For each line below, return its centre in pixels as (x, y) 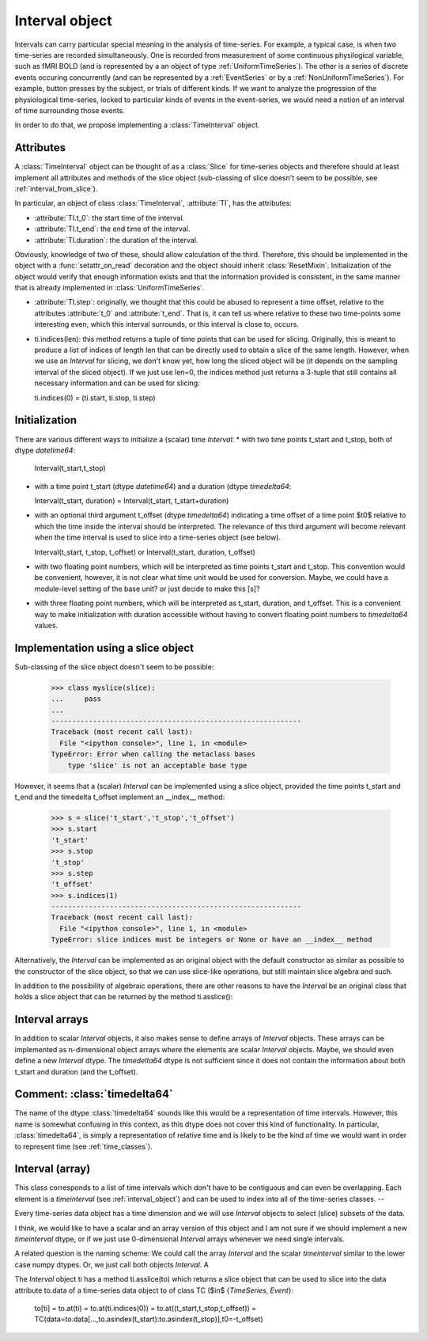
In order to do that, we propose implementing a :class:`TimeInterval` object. (137, 125)
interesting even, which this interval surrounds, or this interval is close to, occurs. (167, 324)
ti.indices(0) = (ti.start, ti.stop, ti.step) (95, 398)
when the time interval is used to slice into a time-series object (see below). (157, 537)
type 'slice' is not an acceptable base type (157, 765)
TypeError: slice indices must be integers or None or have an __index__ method (212, 940)
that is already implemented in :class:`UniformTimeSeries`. (110, 288)
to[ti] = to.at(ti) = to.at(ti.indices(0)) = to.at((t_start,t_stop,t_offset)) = (145, 1308)
